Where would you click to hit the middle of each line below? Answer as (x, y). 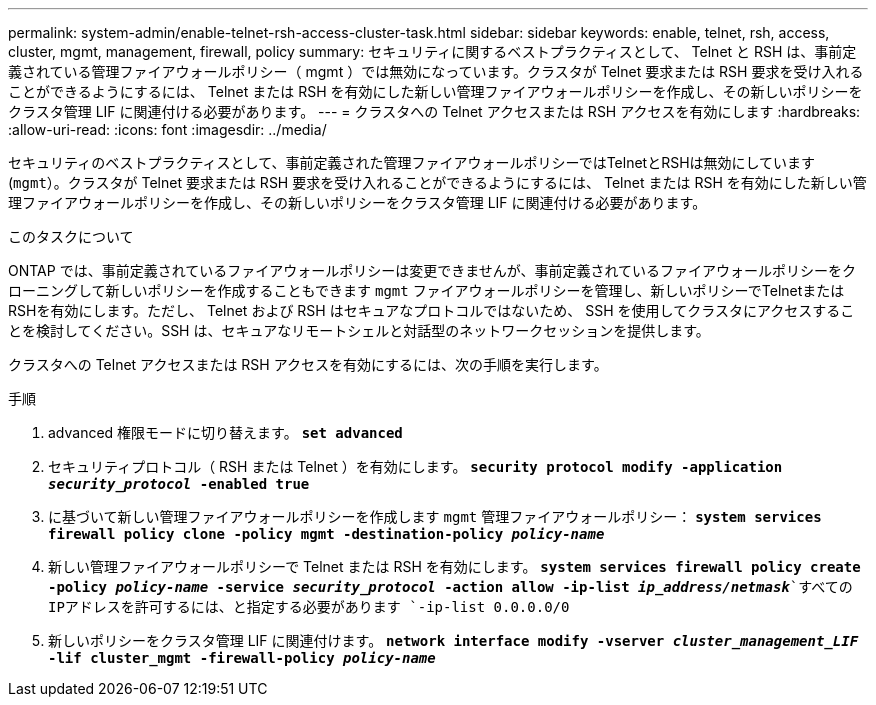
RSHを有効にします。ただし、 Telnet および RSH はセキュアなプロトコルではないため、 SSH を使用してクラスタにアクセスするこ (431, 310)
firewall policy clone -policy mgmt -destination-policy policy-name (326, 534)
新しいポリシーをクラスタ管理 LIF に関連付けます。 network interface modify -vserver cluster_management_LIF (453, 640)
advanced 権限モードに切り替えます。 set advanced (225, 432)
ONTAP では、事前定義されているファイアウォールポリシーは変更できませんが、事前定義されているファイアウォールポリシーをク (432, 270)
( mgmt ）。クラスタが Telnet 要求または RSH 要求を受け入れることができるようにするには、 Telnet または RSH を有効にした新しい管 (437, 182)
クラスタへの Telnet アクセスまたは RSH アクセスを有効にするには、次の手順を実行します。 (308, 364)
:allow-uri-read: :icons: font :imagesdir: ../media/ (167, 129)
